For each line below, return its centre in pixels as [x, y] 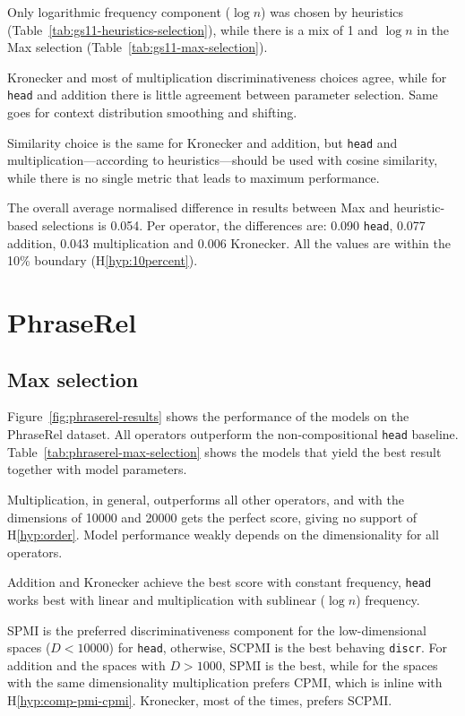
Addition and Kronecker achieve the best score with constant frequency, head [220, 582]
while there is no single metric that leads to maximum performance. [194, 177]
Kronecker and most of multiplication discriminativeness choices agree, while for [227, 77]
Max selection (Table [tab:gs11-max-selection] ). [138, 47]
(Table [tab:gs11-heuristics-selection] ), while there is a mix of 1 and [193, 29]
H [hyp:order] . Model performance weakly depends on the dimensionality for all [223, 535]
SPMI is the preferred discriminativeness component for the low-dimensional [217, 630]
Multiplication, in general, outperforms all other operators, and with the [206, 499]
